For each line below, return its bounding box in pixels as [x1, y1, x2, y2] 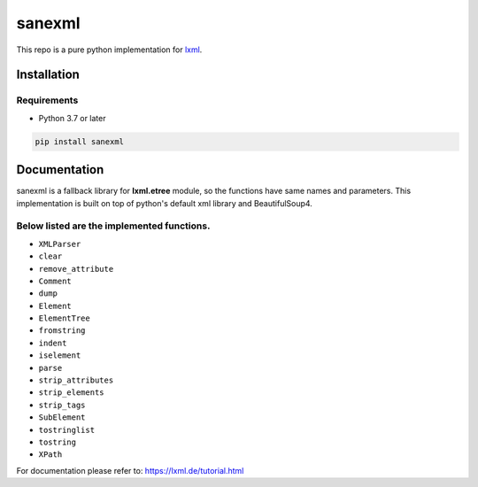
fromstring [38, 326, 86, 336]
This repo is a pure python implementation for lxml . [16, 44, 203, 55]
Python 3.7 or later [38, 112, 106, 123]
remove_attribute [38, 264, 114, 274]
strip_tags [38, 399, 86, 410]
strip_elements [38, 388, 105, 398]
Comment [38, 275, 73, 286]
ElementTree [38, 313, 90, 323]
